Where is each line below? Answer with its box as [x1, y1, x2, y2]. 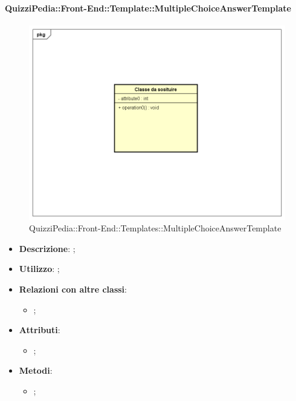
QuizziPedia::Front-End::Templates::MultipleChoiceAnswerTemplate [29, 222, 282, 234]
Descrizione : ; [19, 242, 76, 254]
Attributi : [19, 323, 60, 336]
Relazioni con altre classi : [19, 283, 127, 296]
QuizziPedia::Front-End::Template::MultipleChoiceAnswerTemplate [5, 1, 291, 14]
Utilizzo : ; [19, 262, 60, 275]
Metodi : [19, 364, 53, 377]
